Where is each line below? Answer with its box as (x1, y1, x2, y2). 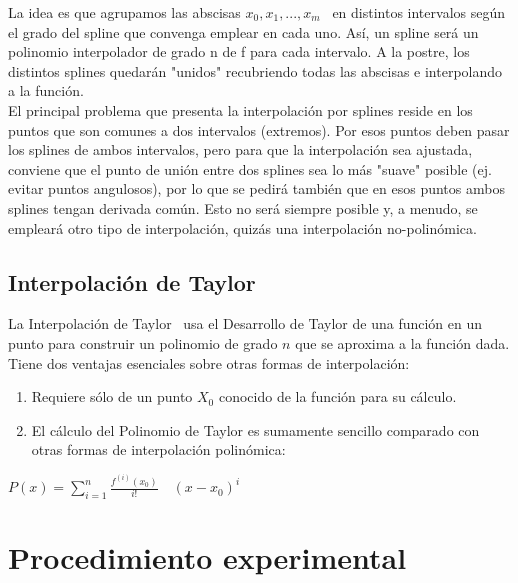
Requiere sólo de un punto (31, 386, 193, 407)
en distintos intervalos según (332, 2, 505, 22)
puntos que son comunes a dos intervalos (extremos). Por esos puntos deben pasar (8, 119, 510, 140)
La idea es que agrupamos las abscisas (8, 2, 241, 22)
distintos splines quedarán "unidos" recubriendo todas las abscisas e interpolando (8, 60, 503, 81)
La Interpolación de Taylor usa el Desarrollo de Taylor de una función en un (8, 313, 483, 334)
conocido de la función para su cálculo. (218, 386, 457, 407)
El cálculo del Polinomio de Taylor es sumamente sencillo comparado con (31, 419, 480, 440)
